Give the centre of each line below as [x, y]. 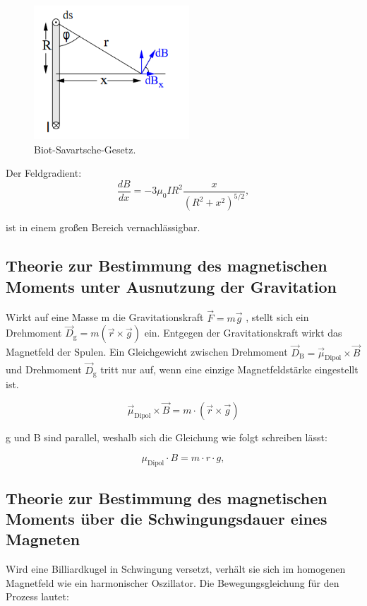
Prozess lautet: [37, 596]
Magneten [43, 539]
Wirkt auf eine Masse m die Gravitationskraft [105, 317]
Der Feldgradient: [44, 173]
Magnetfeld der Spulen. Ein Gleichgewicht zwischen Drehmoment [147, 352]
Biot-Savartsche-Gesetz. [85, 149]
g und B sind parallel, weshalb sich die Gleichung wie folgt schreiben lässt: [167, 437]
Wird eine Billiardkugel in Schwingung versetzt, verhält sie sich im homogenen [176, 569]
